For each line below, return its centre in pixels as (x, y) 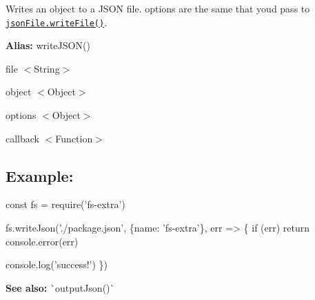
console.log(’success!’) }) (57, 264)
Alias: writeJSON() (48, 45)
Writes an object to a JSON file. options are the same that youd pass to (158, 8)
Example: (40, 175)
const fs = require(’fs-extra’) (65, 204)
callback (22, 138)
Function (74, 138)
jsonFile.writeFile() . (57, 22)
